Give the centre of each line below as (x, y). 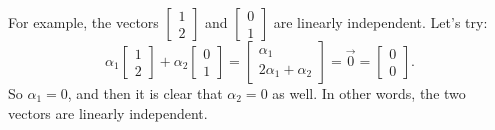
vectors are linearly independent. (108, 112)
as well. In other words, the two (369, 93)
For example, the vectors (83, 22)
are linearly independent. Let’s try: (380, 22)
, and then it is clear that (145, 93)
